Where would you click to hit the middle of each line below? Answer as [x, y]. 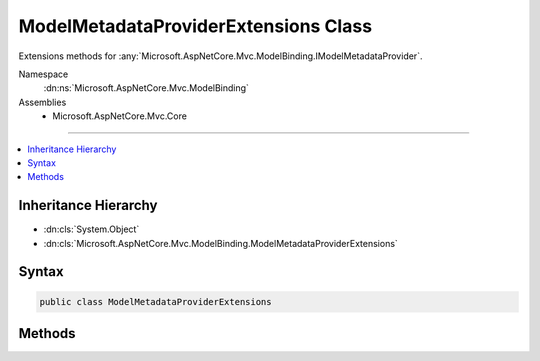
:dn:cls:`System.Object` [91, 229]
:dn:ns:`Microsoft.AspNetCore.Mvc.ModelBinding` [146, 88]
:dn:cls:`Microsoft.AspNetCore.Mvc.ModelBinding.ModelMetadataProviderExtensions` [221, 243]
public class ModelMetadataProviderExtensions [155, 301]
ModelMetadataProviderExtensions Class [195, 26]
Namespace [43, 74]
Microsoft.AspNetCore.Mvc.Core [119, 116]
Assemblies [42, 102]
